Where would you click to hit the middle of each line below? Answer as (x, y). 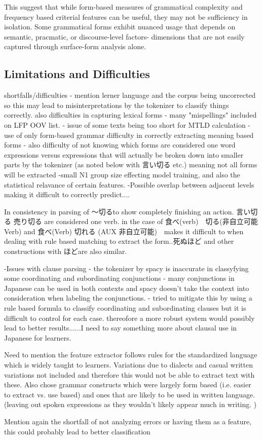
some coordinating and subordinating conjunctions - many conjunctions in (119, 278)
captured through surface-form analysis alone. (75, 46)
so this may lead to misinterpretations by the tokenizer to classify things (117, 105)
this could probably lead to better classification (77, 431)
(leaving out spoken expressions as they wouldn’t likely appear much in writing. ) (130, 404)
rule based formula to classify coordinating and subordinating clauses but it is (125, 308)
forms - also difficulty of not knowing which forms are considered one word (120, 145)
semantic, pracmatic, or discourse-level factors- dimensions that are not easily (124, 36)
